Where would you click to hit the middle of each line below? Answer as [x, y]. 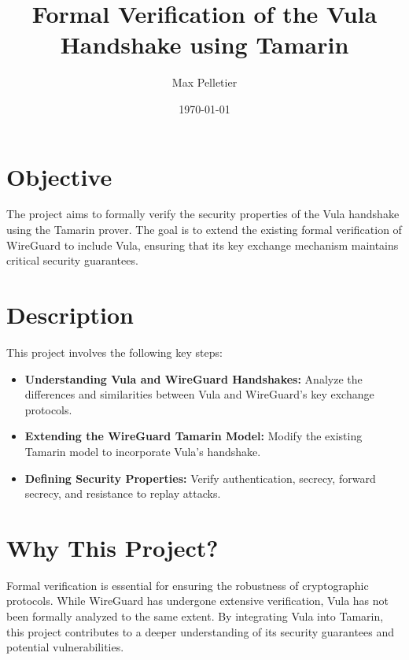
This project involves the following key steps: [114, 352]
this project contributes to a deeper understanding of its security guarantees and [201, 631]
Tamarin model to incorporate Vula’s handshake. [143, 451]
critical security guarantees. [72, 260]
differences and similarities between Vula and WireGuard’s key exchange [199, 394]
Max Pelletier [204, 82]
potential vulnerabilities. [65, 647]
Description [70, 314]
